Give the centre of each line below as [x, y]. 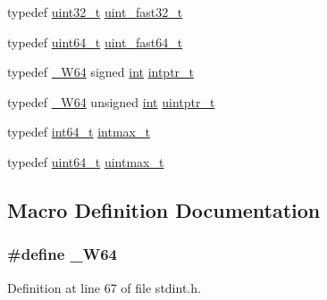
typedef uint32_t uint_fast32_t [95, 12]
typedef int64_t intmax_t [79, 132]
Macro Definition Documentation [164, 209]
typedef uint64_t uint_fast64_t [95, 42]
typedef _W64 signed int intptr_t [101, 72]
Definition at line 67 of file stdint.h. [104, 287]
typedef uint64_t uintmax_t [86, 161]
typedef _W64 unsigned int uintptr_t [111, 101]
